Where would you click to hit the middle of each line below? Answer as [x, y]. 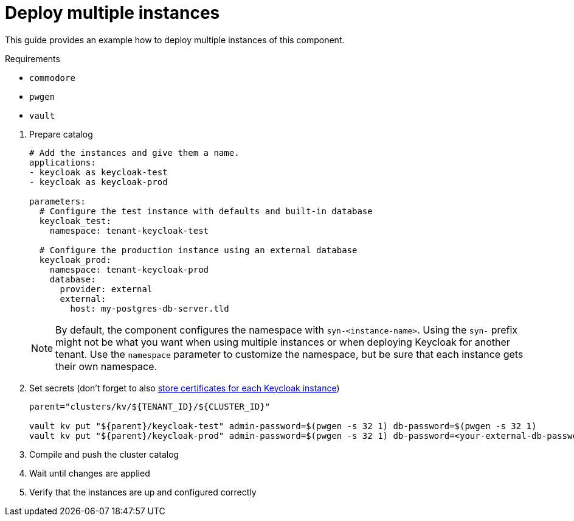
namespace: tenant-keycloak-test [129, 230]
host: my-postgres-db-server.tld [150, 308]
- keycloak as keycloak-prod [99, 182]
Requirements [33, 58]
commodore [52, 78]
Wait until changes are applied [90, 473]
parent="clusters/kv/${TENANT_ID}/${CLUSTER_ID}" [150, 406]
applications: [63, 162]
